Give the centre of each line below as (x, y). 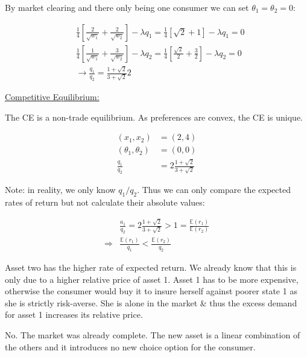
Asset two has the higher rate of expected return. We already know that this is (151, 267)
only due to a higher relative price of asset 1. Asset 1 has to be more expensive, (152, 279)
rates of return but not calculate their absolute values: (105, 202)
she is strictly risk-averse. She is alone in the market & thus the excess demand (151, 302)
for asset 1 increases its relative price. (74, 314)
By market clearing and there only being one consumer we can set (127, 7)
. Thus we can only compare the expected (214, 189)
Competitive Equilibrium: (52, 97)
